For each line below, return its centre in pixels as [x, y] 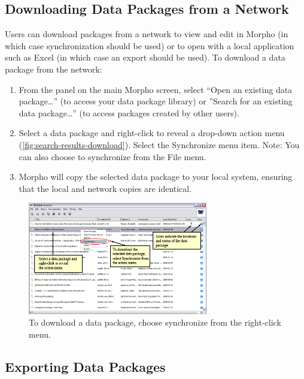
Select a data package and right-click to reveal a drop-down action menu [152, 133]
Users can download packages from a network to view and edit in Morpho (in [147, 34]
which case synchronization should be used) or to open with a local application [150, 45]
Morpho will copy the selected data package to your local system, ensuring [156, 177]
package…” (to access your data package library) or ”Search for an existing [156, 101]
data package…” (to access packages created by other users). [129, 112]
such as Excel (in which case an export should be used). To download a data [145, 57]
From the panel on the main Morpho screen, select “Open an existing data [156, 89]
